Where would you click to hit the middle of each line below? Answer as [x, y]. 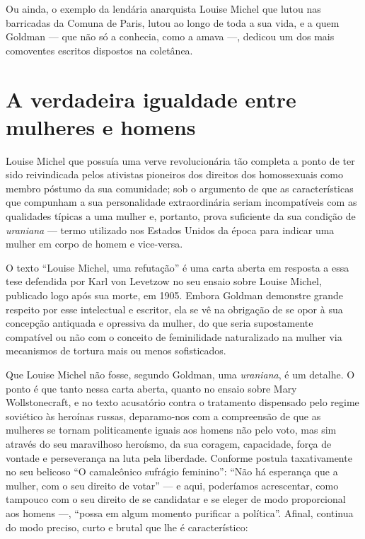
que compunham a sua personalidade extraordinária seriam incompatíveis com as [181, 202]
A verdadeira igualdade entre [151, 99]
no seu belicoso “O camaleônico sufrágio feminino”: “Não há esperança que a [172, 471]
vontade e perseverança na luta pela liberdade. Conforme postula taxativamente [179, 457]
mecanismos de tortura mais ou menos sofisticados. [116, 350]
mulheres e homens [101, 126]
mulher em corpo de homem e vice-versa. [94, 244]
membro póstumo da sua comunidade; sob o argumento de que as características [180, 188]
